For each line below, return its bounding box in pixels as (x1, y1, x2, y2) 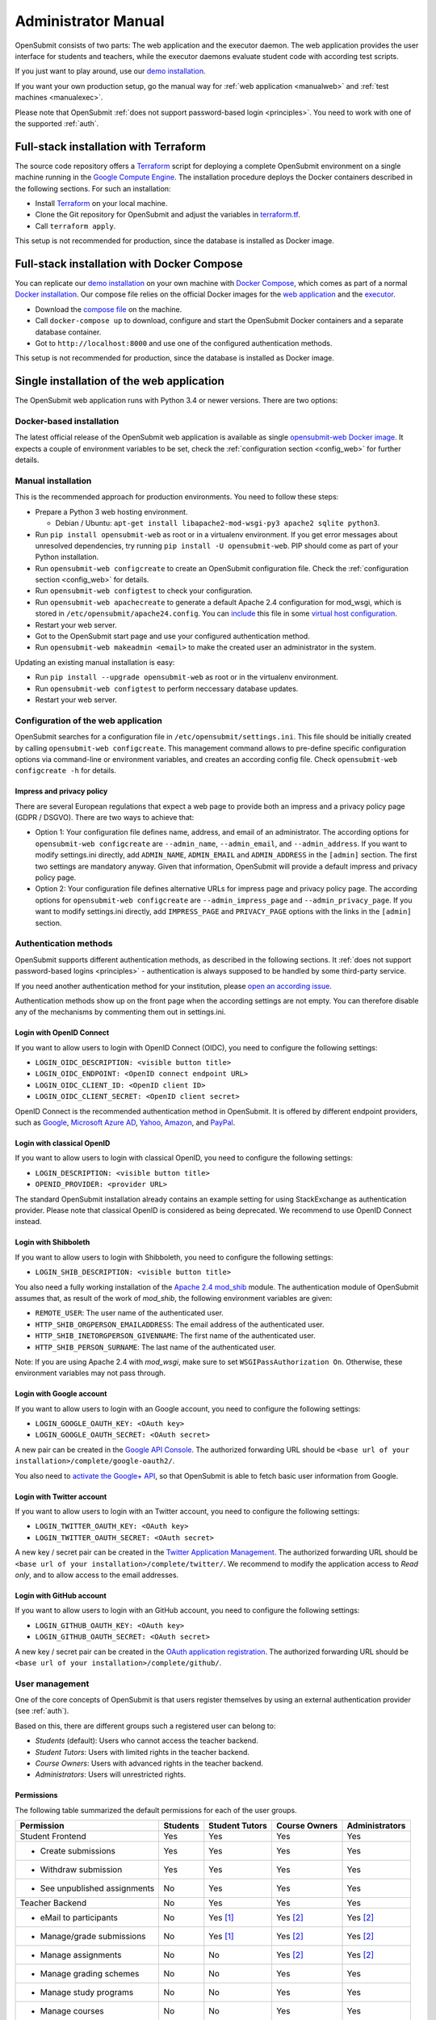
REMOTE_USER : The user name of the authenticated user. (35, 1308, 224, 1318)
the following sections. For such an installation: (15, 183, 171, 193)
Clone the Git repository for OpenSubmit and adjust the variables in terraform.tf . (35, 210, 300, 220)
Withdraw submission (40, 1864, 123, 1875)
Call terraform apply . (35, 221, 116, 230)
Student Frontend (19, 1831, 86, 1842)
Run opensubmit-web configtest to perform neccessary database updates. (35, 684, 299, 693)
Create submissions (40, 1845, 116, 1857)
